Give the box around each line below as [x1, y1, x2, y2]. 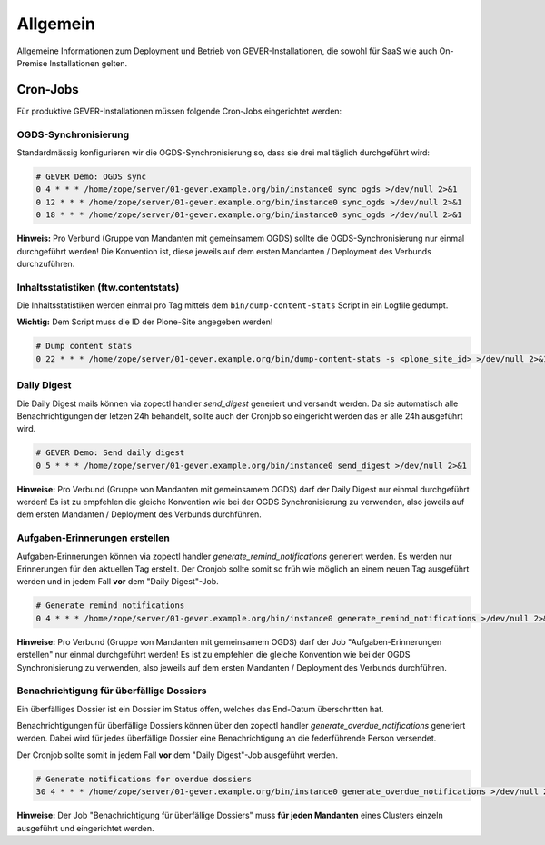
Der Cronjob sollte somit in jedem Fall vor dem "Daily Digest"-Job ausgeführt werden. [16, 750, 338, 760]
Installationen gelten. [49, 57, 128, 68]
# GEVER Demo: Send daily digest [35, 448, 185, 458]
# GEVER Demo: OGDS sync [35, 171, 147, 182]
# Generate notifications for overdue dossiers [35, 773, 252, 784]
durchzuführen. [16, 258, 75, 269]
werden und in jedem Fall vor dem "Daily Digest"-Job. [16, 576, 219, 587]
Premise [16, 57, 48, 68]
